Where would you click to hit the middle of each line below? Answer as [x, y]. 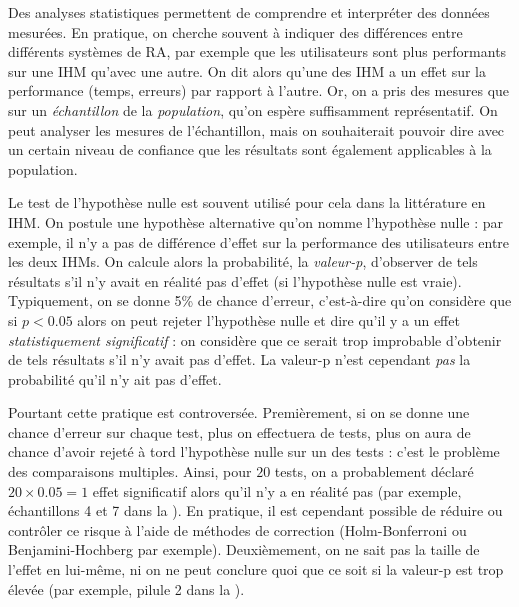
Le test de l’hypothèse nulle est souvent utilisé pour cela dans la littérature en [247, 202]
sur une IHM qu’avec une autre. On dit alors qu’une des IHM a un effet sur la [247, 70]
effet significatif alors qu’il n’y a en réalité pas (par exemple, [277, 490]
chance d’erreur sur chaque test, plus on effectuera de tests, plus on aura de [239, 431]
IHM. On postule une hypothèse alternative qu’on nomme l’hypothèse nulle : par [256, 221]
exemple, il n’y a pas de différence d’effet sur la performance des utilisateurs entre [259, 241]
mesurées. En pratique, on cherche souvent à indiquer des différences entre [235, 31]
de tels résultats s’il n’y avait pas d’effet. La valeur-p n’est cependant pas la [239, 359]
